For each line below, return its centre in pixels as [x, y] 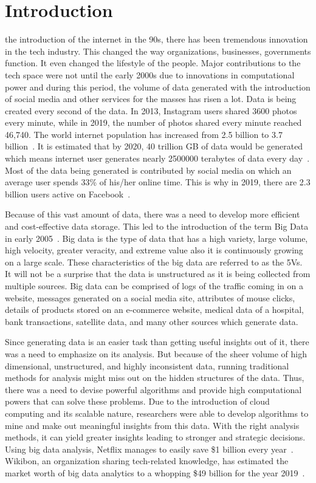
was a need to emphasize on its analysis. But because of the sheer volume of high [156, 353]
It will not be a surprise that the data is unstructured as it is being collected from [158, 274]
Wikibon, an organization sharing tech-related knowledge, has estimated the [147, 461]
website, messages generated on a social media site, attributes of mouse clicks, [150, 297]
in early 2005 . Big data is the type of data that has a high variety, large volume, [156, 238]
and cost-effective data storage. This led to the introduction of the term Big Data [157, 226]
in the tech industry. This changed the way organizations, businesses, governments [158, 51]
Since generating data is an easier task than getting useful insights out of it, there [157, 342]
